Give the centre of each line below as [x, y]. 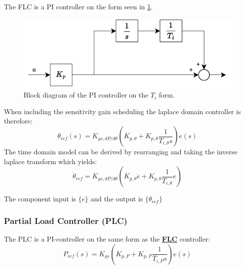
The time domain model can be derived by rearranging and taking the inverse [121, 152]
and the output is [117, 199]
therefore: [18, 121]
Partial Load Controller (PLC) [66, 220]
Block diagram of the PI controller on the [86, 95]
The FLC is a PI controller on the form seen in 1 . [78, 6]
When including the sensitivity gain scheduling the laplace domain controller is [122, 111]
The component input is [40, 199]
